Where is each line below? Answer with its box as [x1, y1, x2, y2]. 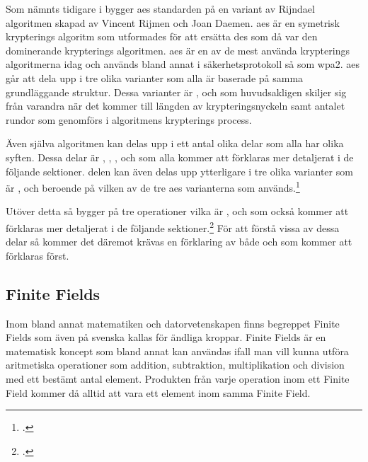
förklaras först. [6, 248, 69, 262]
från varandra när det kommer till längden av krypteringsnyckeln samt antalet [6, 98, 345, 113]
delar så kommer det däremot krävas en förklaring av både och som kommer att [6, 234, 352, 249]
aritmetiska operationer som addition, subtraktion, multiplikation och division [6, 357, 345, 372]
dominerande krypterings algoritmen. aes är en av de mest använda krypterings [6, 42, 350, 57]
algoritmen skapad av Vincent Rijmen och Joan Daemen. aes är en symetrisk [6, 15, 340, 30]
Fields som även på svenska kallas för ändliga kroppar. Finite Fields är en [6, 330, 326, 345]
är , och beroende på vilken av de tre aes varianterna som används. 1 [6, 178, 300, 195]
